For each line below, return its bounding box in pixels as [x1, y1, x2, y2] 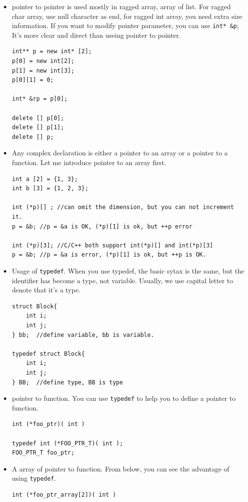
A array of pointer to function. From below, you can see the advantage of [12, 463, 230, 473]
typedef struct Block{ [12, 350, 85, 357]
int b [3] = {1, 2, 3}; [12, 185, 89, 192]
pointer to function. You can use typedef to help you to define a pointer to [12, 393, 236, 403]
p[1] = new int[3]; [12, 67, 75, 74]
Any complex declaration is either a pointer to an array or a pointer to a [12, 148, 228, 158]
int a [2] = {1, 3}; [12, 175, 78, 183]
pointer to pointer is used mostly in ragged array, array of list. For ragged [12, 1, 231, 11]
